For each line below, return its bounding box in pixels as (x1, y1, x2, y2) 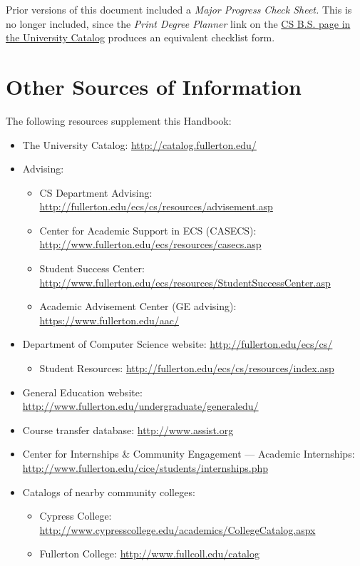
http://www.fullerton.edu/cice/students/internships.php (22, 460, 269, 475)
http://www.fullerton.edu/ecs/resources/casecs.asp (39, 237, 262, 252)
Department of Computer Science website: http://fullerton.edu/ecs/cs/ (22, 336, 333, 351)
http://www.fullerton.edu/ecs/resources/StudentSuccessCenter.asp (39, 274, 331, 289)
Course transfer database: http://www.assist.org (22, 422, 234, 437)
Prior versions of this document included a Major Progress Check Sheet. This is (6, 2, 352, 16)
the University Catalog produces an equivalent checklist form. (6, 30, 275, 45)
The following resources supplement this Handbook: (6, 113, 232, 128)
